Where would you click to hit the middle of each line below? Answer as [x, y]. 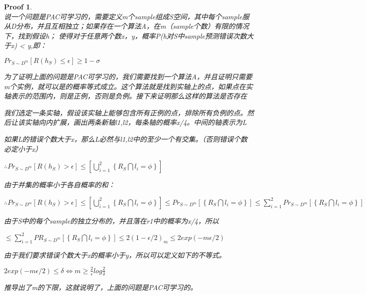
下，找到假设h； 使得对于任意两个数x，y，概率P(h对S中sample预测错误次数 [125, 35]
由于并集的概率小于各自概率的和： [60, 185]
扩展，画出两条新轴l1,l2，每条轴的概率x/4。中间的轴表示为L [150, 122]
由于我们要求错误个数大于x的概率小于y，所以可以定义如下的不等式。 [115, 255]
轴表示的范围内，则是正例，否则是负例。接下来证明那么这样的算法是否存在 [125, 96]
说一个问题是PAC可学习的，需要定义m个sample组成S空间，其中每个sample [123, 16]
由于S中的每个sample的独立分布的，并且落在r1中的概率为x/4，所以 [112, 220]
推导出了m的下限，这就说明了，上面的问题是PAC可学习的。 [101, 287]
